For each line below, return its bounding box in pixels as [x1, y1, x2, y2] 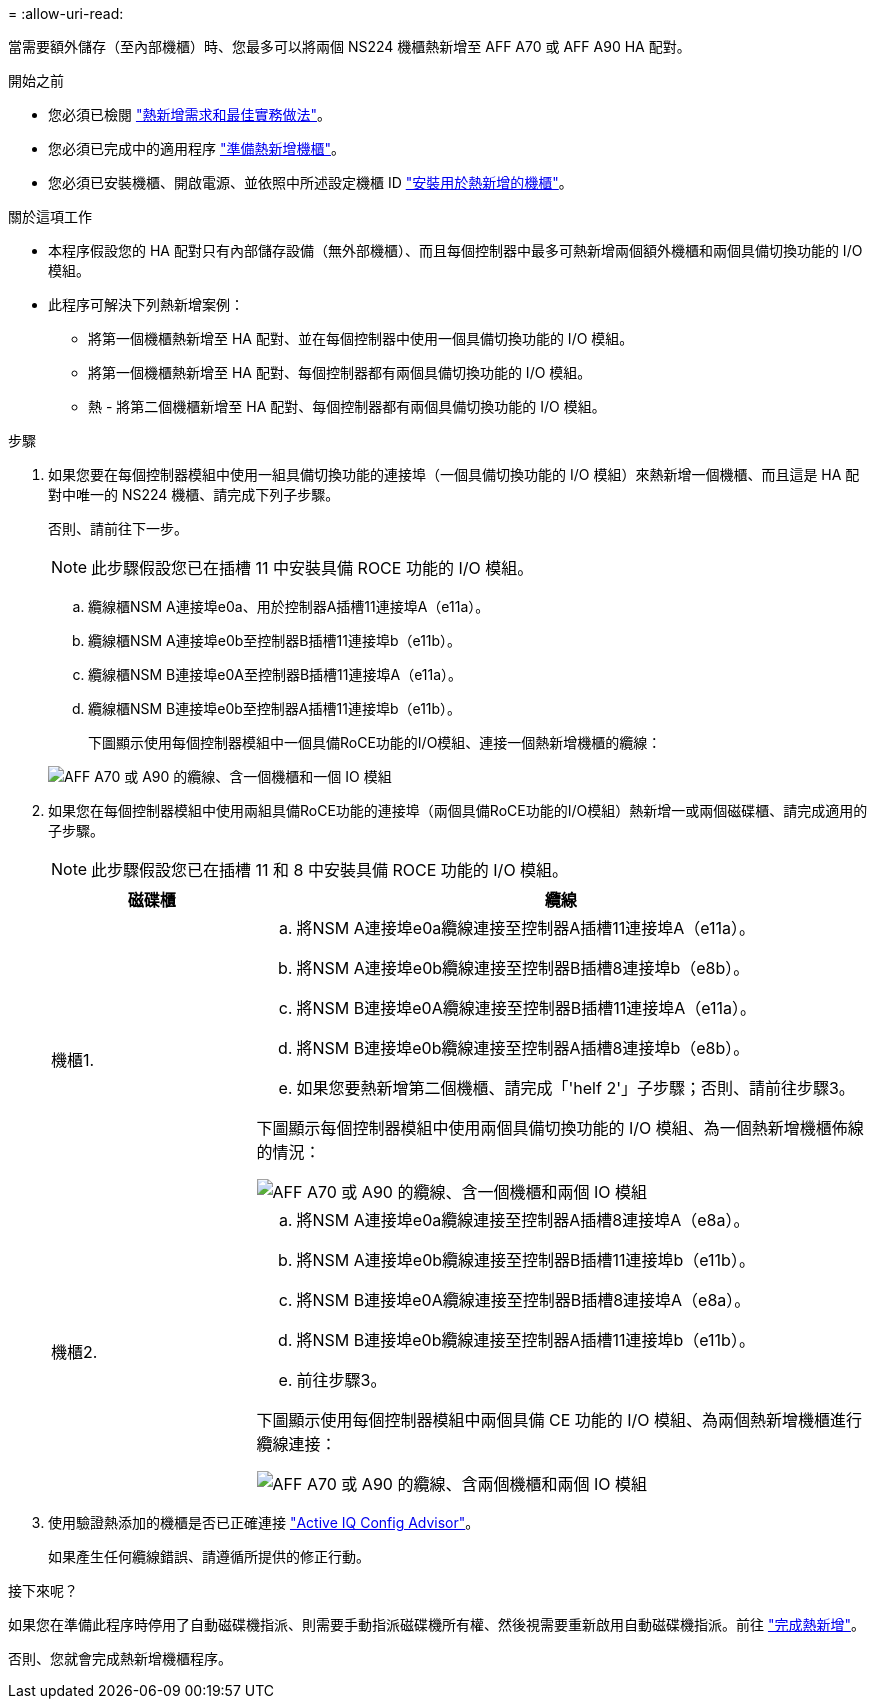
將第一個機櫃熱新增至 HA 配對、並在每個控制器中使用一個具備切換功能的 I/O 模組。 [88, 330, 634, 347]
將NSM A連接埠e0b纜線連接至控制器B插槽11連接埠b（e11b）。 [296, 1250, 755, 1270]
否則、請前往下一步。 [48, 520, 188, 537]
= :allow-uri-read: [8, 5, 124, 22]
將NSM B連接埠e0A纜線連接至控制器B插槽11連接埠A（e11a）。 [296, 998, 757, 1018]
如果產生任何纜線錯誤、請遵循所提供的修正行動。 [48, 1548, 370, 1565]
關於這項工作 [8, 208, 92, 225]
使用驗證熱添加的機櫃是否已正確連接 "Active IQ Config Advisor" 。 [48, 1514, 480, 1531]
